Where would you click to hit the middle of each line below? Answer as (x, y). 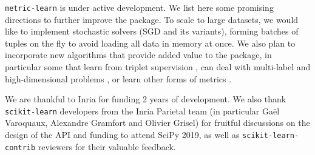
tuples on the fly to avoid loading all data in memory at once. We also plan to (150, 43)
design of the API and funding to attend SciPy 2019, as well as (122, 135)
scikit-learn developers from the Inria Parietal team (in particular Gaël (142, 110)
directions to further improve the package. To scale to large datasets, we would (152, 19)
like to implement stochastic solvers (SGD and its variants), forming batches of (152, 31)
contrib (20, 147)
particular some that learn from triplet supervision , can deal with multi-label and (158, 67)
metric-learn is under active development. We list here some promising (139, 7)
